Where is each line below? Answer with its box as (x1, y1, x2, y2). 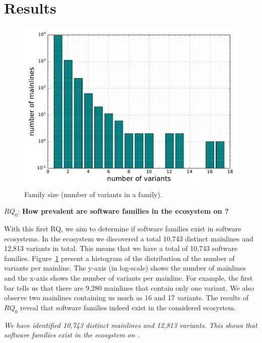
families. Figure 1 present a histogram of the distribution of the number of (4, 252, 235, 263)
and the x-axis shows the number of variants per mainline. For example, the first (4, 273, 253, 283)
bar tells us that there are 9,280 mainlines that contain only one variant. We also (4, 282, 254, 293)
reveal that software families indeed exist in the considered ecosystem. (20, 302, 236, 312)
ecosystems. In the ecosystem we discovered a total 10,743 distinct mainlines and (4, 233, 253, 243)
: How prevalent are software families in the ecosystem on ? (18, 206, 229, 216)
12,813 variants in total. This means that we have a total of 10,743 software (4, 243, 238, 253)
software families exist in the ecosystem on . (4, 329, 140, 340)
